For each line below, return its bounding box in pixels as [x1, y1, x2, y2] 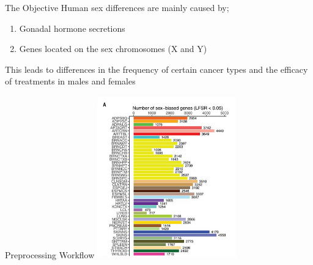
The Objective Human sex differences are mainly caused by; [5, 1, 229, 13]
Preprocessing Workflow [5, 248, 95, 261]
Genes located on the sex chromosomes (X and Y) [19, 42, 207, 55]
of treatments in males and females [5, 75, 136, 88]
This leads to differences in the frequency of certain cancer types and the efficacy [5, 62, 308, 75]
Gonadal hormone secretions [19, 21, 125, 34]
